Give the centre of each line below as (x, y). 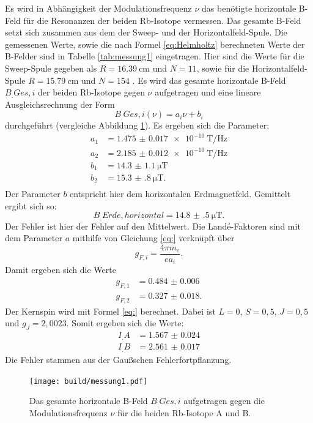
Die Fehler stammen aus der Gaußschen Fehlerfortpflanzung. (118, 359)
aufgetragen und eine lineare (208, 92)
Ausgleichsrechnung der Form (60, 104)
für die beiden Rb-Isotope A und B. (184, 412)
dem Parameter (34, 238)
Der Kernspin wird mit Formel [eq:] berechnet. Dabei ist (110, 311)
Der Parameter (33, 193)
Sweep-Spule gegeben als (51, 68)
